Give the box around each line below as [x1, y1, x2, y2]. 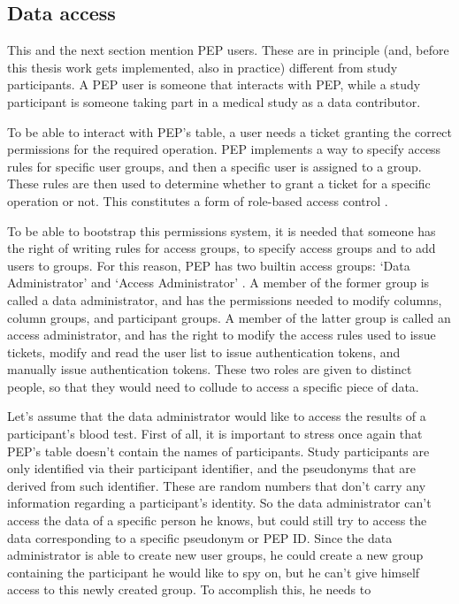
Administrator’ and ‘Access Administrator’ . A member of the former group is [7, 273, 430, 292]
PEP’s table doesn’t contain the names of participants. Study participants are [7, 441, 430, 460]
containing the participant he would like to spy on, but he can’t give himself [7, 562, 420, 581]
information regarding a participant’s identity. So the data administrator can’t [7, 493, 432, 512]
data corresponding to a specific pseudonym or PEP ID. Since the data [7, 528, 393, 547]
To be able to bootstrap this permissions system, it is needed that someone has [7, 221, 436, 240]
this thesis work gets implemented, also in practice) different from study [7, 57, 398, 76]
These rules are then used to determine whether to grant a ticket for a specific [7, 174, 431, 193]
